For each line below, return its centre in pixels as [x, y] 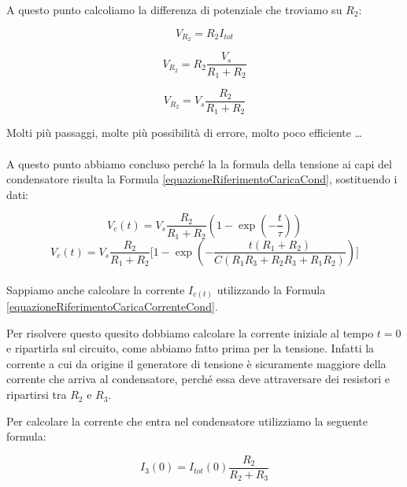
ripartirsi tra [37, 395]
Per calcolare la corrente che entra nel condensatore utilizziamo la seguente [187, 421]
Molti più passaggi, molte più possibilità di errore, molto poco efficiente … [184, 133]
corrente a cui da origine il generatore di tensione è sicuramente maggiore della [196, 363]
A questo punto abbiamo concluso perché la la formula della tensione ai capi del [199, 163]
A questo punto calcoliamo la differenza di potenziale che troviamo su [174, 9]
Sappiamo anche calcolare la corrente [96, 289]
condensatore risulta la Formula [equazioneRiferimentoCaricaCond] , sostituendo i [202, 179]
